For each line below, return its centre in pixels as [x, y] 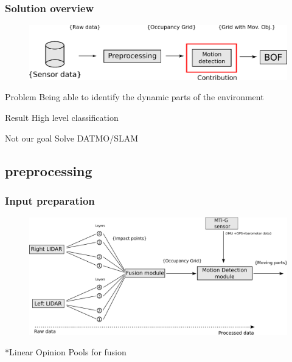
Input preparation [50, 200]
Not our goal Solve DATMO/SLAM [72, 138]
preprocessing [49, 170]
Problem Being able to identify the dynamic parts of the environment [134, 97]
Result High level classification [62, 118]
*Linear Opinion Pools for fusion [66, 351]
